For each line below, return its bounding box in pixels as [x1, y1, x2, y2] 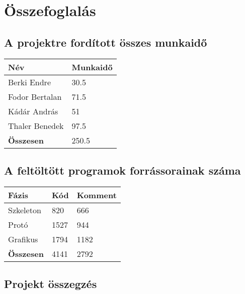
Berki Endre [8, 76, 51, 88]
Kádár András [8, 105, 58, 117]
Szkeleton [8, 204, 41, 216]
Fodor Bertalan [8, 90, 62, 102]
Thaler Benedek [8, 119, 64, 131]
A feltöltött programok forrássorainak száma [4, 162, 241, 178]
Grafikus [8, 233, 38, 245]
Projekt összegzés [4, 276, 97, 291]
